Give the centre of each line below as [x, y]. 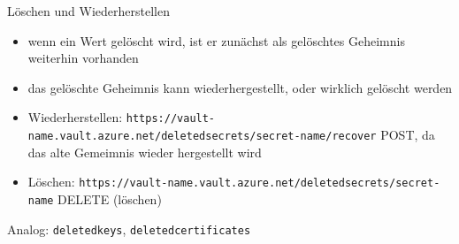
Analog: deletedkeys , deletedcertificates [129, 229]
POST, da [408, 135]
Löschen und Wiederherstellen [88, 11]
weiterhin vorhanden [83, 58]
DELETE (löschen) [110, 198]
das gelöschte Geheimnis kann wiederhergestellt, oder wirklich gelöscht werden [240, 87]
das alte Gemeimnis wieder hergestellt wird [145, 152]
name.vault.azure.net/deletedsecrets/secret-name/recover [202, 137]
